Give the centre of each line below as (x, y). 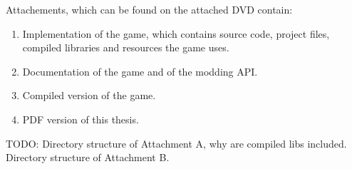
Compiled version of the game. (89, 95)
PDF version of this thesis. (81, 119)
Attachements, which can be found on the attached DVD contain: (149, 9)
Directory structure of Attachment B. (88, 157)
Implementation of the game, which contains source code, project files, (176, 33)
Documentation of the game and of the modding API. (140, 71)
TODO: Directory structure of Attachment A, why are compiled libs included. (176, 143)
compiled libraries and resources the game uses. (126, 47)
